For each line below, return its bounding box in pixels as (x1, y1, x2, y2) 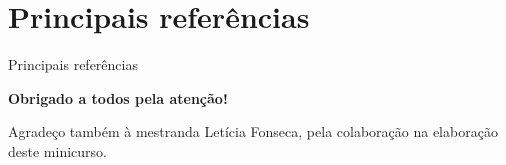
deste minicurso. (8, 140, 107, 161)
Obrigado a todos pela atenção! (8, 87, 228, 108)
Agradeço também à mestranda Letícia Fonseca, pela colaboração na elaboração (8, 121, 498, 142)
